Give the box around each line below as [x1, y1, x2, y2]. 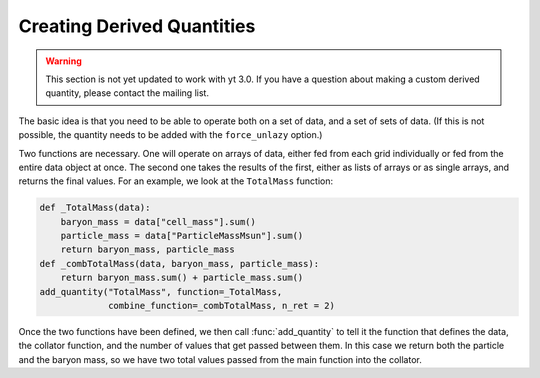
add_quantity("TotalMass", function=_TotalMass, [39, 286, 283, 297]
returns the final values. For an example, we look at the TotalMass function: [18, 175, 334, 187]
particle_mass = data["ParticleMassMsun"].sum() [60, 230, 304, 242]
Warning [45, 55, 82, 67]
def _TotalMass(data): [39, 202, 151, 214]
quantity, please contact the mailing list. [45, 87, 210, 99]
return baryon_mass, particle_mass [60, 244, 235, 255]
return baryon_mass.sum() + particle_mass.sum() [60, 272, 304, 284]
